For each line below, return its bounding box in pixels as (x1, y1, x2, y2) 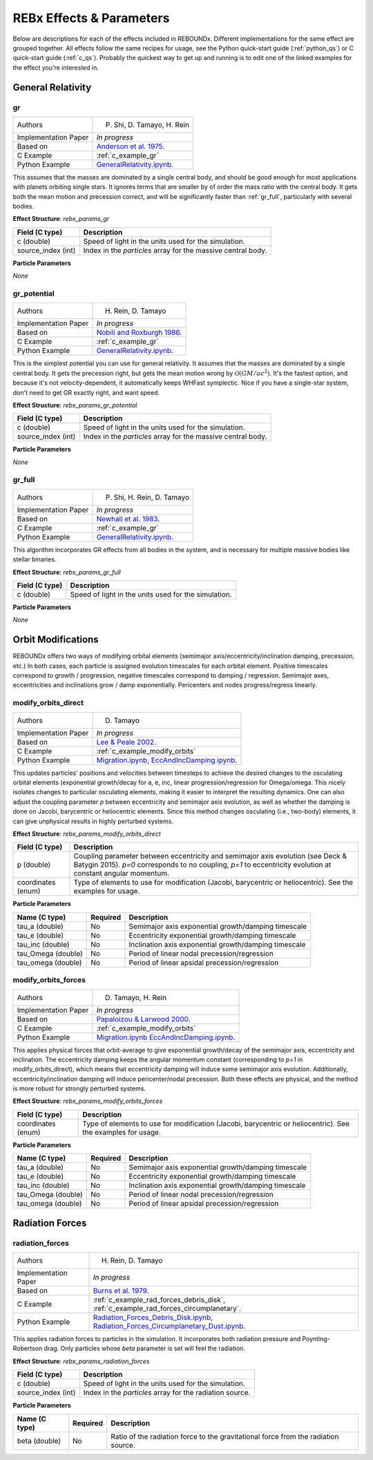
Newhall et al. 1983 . (96, 514, 160, 524)
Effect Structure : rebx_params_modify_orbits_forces (12, 1097, 163, 1105)
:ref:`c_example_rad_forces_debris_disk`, (93, 1295, 226, 1305)
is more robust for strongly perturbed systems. (12, 1084, 146, 1093)
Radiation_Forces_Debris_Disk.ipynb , (93, 1313, 213, 1322)
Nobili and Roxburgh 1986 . (96, 328, 182, 338)
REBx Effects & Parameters (12, 10, 170, 26)
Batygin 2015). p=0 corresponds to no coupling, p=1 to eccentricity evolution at (73, 860, 332, 870)
